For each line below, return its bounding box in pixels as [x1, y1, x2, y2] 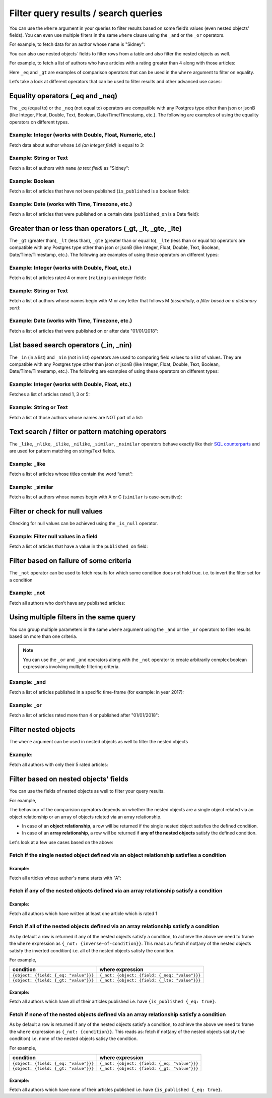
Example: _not [9, 590, 45, 597]
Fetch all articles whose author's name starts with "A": [9, 875, 121, 881]
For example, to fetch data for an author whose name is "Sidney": [9, 41, 146, 47]
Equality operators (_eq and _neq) [9, 91, 118, 100]
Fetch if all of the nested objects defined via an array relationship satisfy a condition [9, 923, 219, 930]
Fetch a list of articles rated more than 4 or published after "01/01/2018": [9, 712, 160, 718]
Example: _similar [9, 483, 53, 490]
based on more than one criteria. [9, 633, 78, 639]
